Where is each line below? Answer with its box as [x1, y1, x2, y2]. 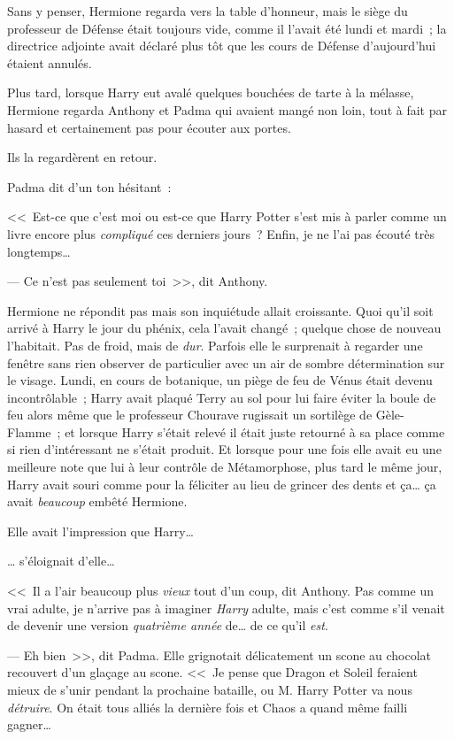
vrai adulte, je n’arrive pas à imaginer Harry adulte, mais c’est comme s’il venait [7, 598, 445, 617]
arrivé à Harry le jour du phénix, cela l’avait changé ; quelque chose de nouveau [7, 319, 442, 337]
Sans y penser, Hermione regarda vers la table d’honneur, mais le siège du [7, 2, 408, 19]
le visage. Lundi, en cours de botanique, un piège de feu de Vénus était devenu [7, 371, 433, 389]
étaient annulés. [7, 53, 92, 72]
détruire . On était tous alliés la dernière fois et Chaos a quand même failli [7, 697, 408, 716]
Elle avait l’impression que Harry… [7, 521, 194, 540]
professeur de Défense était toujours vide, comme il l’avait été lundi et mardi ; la [7, 19, 447, 37]
